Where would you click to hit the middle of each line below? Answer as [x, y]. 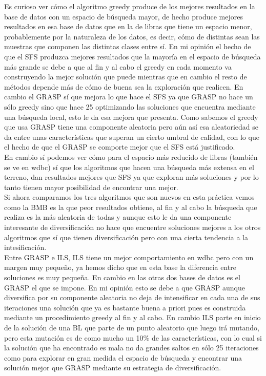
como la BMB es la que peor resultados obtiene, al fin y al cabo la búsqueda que [131, 207]
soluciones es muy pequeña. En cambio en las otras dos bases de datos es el [122, 277]
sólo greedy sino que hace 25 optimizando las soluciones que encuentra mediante [130, 106]
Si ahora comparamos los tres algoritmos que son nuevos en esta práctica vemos [129, 197]
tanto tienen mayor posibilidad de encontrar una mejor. [91, 187]
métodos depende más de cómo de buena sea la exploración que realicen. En [124, 86]
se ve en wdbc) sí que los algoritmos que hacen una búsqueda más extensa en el [129, 167]
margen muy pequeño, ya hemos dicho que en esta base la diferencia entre [120, 267]
